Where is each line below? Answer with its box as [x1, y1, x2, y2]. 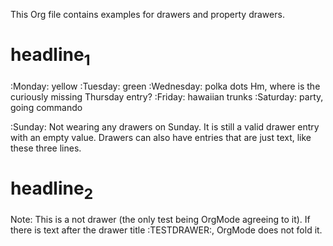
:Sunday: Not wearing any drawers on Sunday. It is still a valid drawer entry [10, 120, 320, 133]
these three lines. [10, 142, 82, 154]
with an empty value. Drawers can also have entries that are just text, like [10, 131, 312, 143]
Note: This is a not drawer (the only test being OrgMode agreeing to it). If [10, 214, 311, 226]
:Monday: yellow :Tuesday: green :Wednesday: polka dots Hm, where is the [10, 80, 321, 92]
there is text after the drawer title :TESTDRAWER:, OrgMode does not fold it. [10, 224, 323, 236]
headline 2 [10, 177, 94, 203]
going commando [10, 101, 83, 113]
